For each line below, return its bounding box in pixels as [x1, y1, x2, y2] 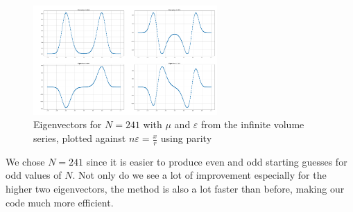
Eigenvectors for [33, 117, 102, 132]
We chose [6, 154, 45, 168]
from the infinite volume [201, 117, 304, 132]
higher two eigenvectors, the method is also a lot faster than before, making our [6, 182, 345, 196]
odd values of [6, 168, 62, 182]
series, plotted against [33, 131, 126, 145]
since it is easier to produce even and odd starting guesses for [86, 154, 347, 168]
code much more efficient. [6, 195, 114, 209]
